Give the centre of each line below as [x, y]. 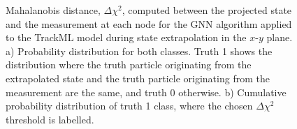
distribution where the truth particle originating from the [129, 64]
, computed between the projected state [207, 10]
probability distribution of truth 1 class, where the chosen [129, 106]
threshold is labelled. [50, 119]
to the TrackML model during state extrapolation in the [126, 37]
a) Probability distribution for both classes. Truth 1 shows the [139, 51]
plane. [280, 37]
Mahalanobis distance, [53, 10]
